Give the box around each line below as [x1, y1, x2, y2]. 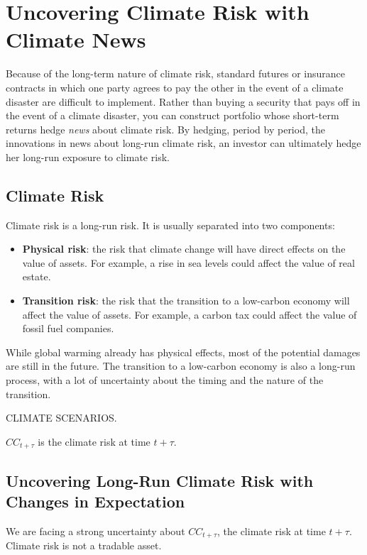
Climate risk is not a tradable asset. [6, 538, 162, 553]
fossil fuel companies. [22, 321, 114, 336]
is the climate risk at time [38, 434, 150, 449]
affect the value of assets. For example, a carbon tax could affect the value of [22, 307, 357, 322]
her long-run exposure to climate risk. [6, 149, 170, 164]
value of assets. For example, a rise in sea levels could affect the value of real [22, 255, 355, 270]
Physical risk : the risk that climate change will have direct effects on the [22, 241, 346, 256]
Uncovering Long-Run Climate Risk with [6, 469, 314, 491]
